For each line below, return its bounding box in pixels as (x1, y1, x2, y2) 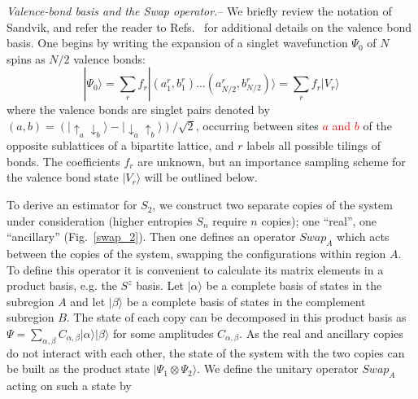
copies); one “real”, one (261, 212, 377, 229)
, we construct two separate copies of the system (152, 196, 393, 213)
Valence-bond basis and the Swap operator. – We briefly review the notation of (7, 2, 392, 19)
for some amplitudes (112, 325, 214, 341)
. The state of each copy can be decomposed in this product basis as (66, 309, 407, 326)
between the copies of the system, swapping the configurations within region (7, 245, 386, 262)
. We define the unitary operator (197, 360, 359, 377)
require (212, 212, 247, 229)
